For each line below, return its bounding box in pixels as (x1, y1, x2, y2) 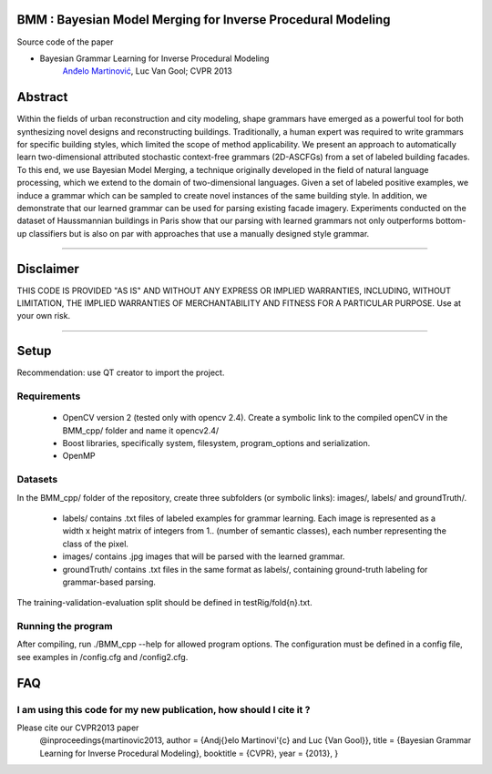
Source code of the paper (16, 36, 114, 47)
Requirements (16, 390, 81, 402)
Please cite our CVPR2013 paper (16, 722, 139, 733)
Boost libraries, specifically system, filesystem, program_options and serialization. (62, 438, 371, 449)
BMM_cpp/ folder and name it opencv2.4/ (62, 424, 220, 436)
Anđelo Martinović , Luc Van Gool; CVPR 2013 (62, 66, 232, 76)
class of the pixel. (62, 538, 129, 549)
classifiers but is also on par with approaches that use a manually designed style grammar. (28, 228, 370, 239)
